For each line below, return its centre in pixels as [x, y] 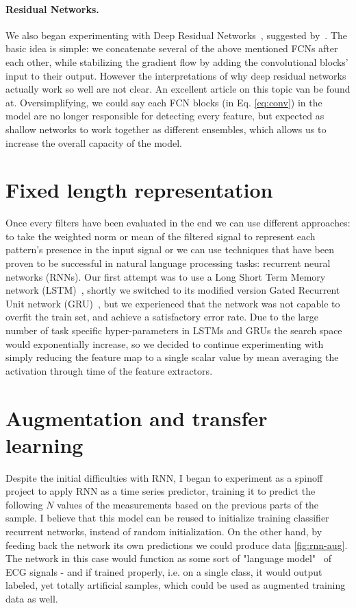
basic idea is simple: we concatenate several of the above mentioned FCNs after [172, 48]
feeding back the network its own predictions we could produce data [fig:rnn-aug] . [177, 545]
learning [44, 444]
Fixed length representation [139, 190]
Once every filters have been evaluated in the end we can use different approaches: [178, 223]
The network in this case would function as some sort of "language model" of [169, 558]
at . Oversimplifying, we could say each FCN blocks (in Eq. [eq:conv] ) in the [164, 102]
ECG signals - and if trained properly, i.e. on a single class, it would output [164, 571]
